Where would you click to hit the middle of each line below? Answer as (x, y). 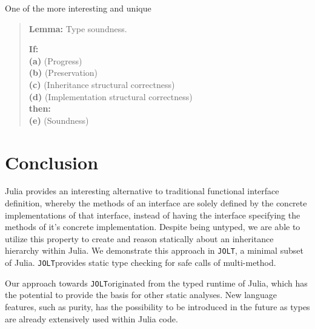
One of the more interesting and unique (78, 8)
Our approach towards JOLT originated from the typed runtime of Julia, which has (156, 283)
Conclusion (52, 162)
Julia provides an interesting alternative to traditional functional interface (142, 191)
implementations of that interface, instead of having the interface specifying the (153, 215)
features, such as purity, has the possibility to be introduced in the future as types (157, 307)
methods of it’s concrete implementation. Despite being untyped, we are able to (153, 227)
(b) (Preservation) (63, 73)
